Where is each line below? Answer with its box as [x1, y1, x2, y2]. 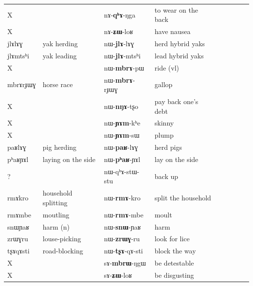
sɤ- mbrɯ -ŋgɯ [104, 258, 146, 268]
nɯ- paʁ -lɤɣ [104, 142, 138, 152]
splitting [42, 197, 68, 207]
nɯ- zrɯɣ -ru [104, 233, 140, 244]
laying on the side [42, 154, 95, 164]
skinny [154, 118, 174, 128]
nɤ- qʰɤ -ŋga [104, 9, 136, 19]
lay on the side [154, 154, 199, 164]
